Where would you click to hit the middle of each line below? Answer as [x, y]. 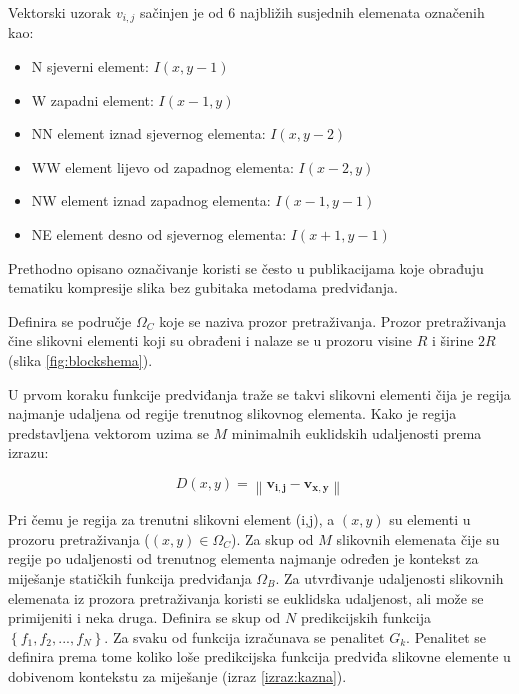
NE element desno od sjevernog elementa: [159, 234]
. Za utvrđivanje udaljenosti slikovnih [389, 577]
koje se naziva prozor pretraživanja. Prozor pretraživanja [333, 320]
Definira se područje [70, 320]
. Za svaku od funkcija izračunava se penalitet [244, 636]
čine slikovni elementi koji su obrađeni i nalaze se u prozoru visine [210, 340]
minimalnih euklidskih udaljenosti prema [356, 432]
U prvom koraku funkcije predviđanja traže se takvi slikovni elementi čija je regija [259, 393]
